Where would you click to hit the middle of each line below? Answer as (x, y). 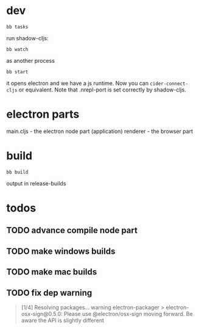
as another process (30, 60)
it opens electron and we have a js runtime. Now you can (78, 83)
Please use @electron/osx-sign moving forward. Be (128, 314)
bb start (17, 72)
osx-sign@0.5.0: (42, 314)
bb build (17, 172)
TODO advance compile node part (72, 230)
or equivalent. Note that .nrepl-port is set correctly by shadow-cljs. (103, 90)
